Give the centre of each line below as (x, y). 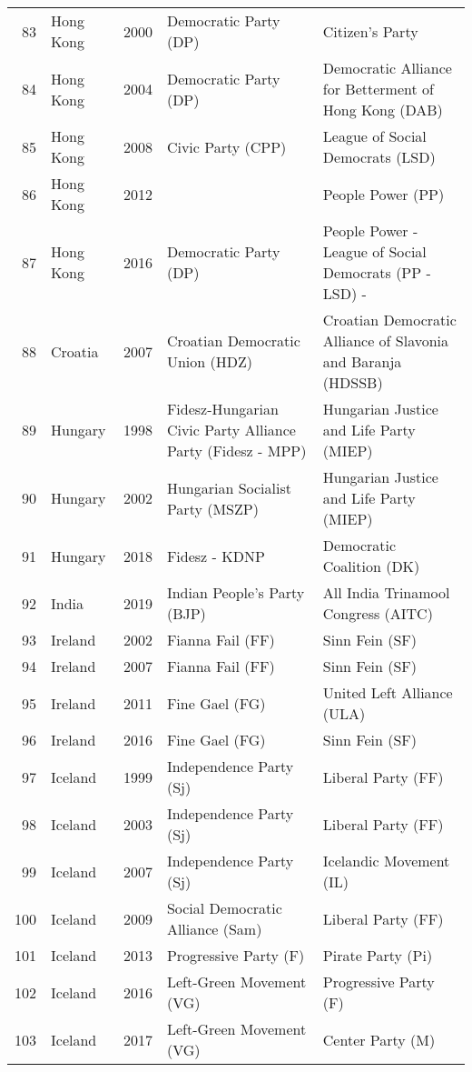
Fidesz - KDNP (216, 556)
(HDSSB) (353, 382)
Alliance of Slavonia (386, 341)
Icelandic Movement (386, 861)
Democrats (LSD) (379, 157)
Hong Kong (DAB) (383, 110)
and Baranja (362, 361)
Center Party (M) (379, 1039)
